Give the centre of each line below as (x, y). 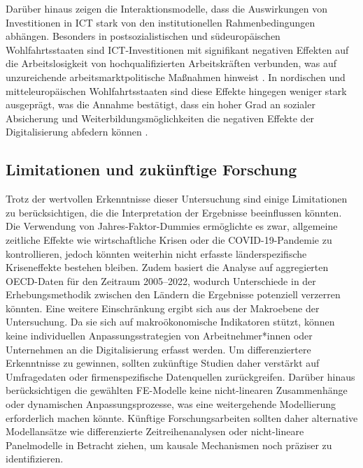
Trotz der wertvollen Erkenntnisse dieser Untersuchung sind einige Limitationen (177, 199)
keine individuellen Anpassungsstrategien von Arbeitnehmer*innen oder (159, 336)
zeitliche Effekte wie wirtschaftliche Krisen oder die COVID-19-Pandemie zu (169, 239)
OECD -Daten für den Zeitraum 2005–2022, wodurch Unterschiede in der (161, 280)
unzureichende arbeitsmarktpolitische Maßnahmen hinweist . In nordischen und (176, 76)
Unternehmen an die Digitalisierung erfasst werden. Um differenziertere (158, 349)
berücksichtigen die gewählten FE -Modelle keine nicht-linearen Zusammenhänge (177, 390)
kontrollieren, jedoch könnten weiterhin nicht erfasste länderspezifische (156, 253)
